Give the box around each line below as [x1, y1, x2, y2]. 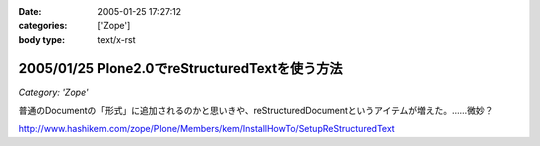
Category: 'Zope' [18, 86, 89, 98]
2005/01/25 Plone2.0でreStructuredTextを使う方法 [18, 60, 344, 77]
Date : [18, 6, 42, 17]
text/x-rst [97, 33, 136, 45]
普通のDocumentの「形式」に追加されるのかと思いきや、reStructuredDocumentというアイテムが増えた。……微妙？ [18, 105, 494, 117]
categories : [18, 20, 68, 32]
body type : [18, 33, 65, 45]
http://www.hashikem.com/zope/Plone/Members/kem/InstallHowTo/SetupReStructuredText [18, 123, 395, 135]
